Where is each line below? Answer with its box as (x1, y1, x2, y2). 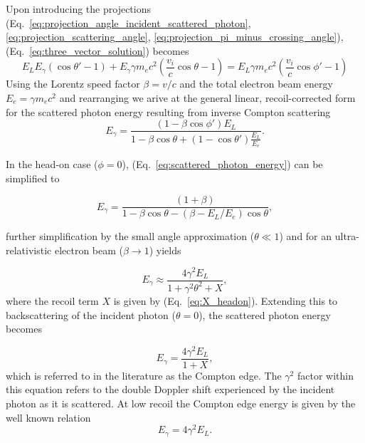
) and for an (279, 229, 332, 244)
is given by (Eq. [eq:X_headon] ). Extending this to (113, 293, 338, 308)
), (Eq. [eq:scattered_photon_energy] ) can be (122, 157, 323, 172)
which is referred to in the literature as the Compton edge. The (6, 368, 282, 382)
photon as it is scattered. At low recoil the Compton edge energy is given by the (6, 396, 356, 411)
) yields (149, 242, 181, 257)
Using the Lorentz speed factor (6, 76, 140, 91)
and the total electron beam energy (179, 76, 333, 91)
